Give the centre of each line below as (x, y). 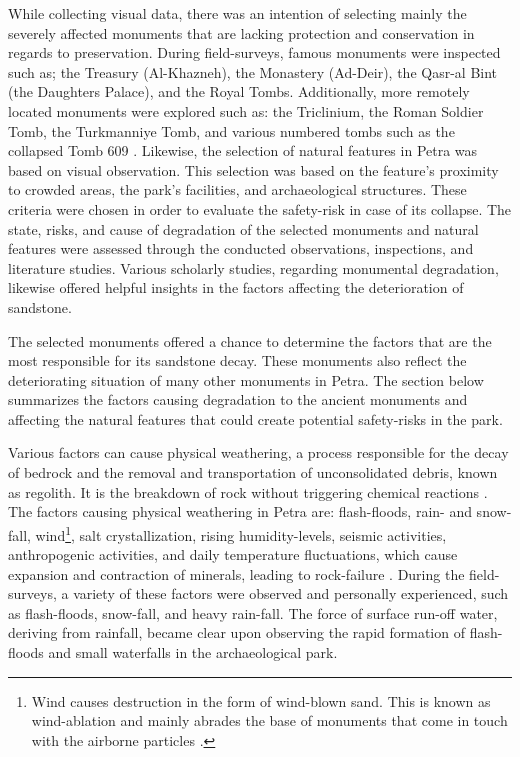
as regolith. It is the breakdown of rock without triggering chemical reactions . (248, 491)
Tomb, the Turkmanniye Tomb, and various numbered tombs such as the (231, 130)
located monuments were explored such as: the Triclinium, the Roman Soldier (246, 110)
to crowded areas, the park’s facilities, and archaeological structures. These (237, 189)
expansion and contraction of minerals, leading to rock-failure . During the (236, 573)
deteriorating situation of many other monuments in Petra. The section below (246, 379)
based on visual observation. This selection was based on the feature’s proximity (253, 169)
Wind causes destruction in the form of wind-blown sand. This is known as (261, 700)
